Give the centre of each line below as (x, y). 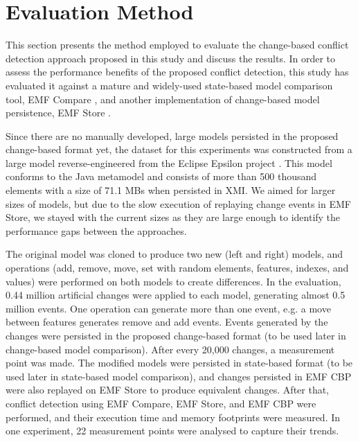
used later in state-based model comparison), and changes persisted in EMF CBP (179, 376)
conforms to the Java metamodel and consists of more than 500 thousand (161, 176)
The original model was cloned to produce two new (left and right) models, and (174, 254)
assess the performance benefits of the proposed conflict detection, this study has (177, 72)
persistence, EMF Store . (58, 113)
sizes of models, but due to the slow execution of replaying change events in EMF (178, 203)
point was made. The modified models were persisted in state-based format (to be (179, 363)
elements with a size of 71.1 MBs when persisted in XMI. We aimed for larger (171, 190)
